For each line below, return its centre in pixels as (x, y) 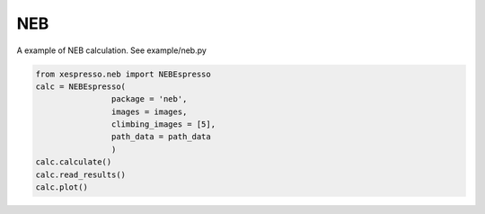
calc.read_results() (80, 174)
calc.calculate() (74, 162)
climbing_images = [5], (163, 125)
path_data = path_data (161, 137)
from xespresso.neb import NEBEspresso (123, 74)
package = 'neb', (149, 99)
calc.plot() (62, 187)
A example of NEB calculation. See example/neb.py (111, 50)
